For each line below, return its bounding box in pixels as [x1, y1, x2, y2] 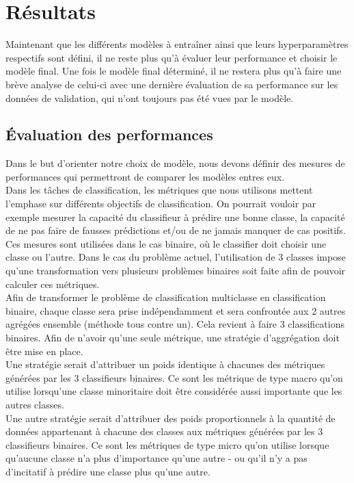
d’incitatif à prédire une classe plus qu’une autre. [5, 464, 210, 478]
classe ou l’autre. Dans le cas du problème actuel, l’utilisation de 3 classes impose [5, 250, 346, 264]
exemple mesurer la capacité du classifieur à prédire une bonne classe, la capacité [5, 209, 345, 224]
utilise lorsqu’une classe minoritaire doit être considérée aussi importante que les [5, 384, 342, 398]
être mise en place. [5, 343, 83, 358]
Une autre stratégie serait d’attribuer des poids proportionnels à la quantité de [5, 410, 336, 425]
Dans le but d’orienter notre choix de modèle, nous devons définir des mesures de [5, 156, 345, 170]
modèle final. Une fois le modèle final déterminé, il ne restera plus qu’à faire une [5, 64, 342, 78]
